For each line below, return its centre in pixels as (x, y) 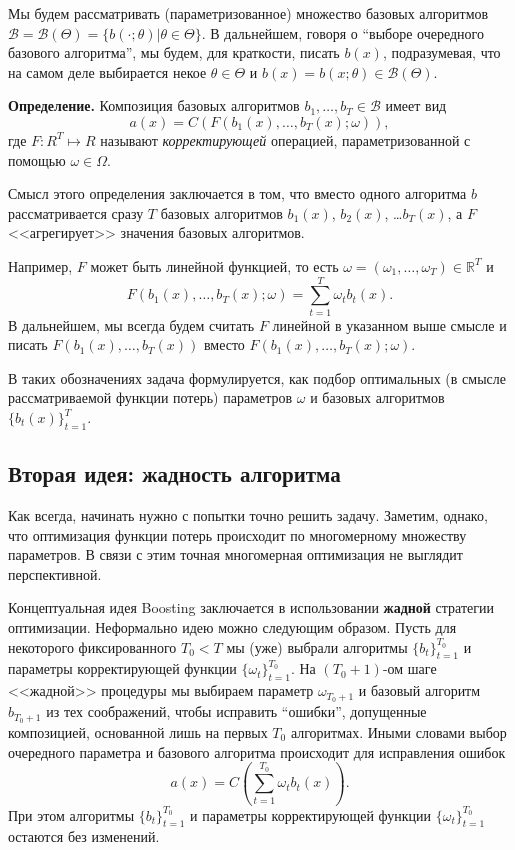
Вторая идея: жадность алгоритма (174, 473)
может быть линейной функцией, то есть (214, 265)
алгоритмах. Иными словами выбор (398, 731)
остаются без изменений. (84, 836)
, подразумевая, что (441, 52)
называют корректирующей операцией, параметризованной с (285, 139)
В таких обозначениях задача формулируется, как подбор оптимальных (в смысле (257, 377)
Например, (40, 265)
